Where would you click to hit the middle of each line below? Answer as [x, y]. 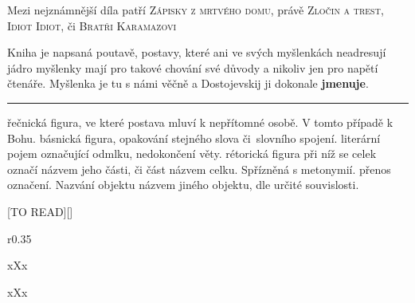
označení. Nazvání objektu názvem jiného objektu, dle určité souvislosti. [183, 185]
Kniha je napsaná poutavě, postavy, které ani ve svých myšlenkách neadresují [197, 52]
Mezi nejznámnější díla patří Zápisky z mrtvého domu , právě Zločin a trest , [196, 10]
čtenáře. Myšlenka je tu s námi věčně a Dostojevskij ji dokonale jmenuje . [188, 83]
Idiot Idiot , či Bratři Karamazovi [92, 25]
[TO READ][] [40, 211]
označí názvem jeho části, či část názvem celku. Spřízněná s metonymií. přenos [199, 169]
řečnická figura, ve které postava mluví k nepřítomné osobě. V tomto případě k [200, 122]
